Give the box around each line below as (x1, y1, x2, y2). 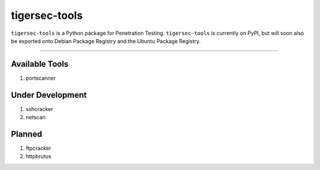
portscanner (25, 74, 56, 81)
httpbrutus (25, 153, 52, 160)
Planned (11, 129, 43, 139)
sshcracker (25, 105, 53, 112)
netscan (25, 114, 46, 121)
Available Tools (11, 59, 69, 69)
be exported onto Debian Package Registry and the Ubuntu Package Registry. (11, 37, 201, 44)
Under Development (11, 90, 87, 100)
